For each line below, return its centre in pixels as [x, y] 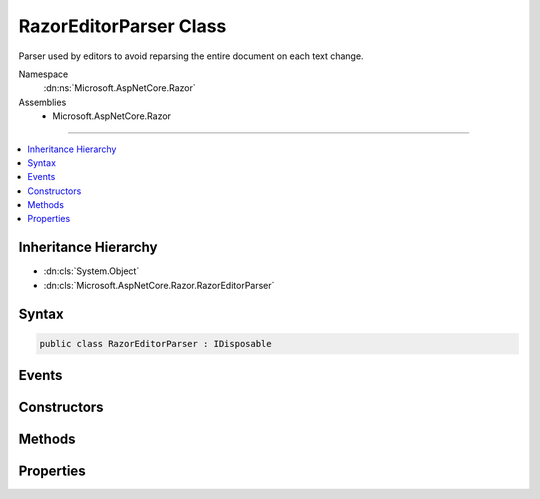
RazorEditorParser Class [122, 26]
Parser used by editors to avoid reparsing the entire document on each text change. [191, 56]
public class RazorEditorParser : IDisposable [155, 343]
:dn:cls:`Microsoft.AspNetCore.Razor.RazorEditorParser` [159, 285]
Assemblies [42, 102]
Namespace [43, 74]
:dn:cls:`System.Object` [91, 271]
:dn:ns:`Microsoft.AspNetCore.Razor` [119, 88]
